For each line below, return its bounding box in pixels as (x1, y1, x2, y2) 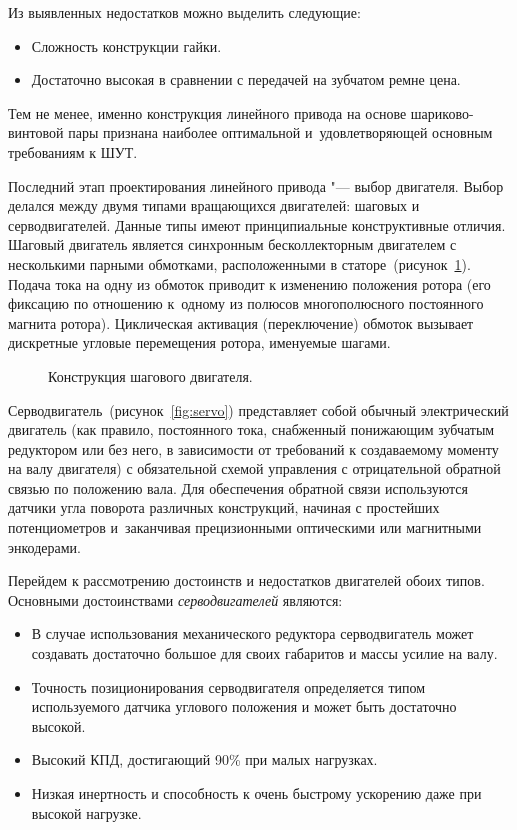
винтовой (8, 122, 64, 143)
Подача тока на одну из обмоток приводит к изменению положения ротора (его (8, 273, 491, 294)
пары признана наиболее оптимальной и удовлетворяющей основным (68, 122, 493, 143)
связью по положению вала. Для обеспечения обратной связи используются (8, 477, 468, 498)
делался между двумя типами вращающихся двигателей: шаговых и (8, 195, 420, 216)
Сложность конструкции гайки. (31, 35, 222, 56)
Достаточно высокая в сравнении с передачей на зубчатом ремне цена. (31, 69, 461, 90)
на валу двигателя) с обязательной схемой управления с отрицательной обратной (8, 458, 501, 479)
